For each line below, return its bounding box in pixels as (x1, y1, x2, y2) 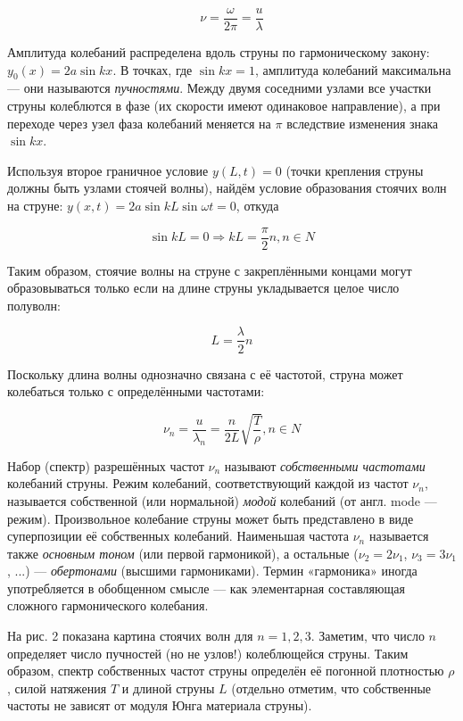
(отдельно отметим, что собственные (231, 678, 431, 697)
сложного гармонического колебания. (7, 596, 209, 615)
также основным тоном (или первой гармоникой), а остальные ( (7, 543, 359, 562)
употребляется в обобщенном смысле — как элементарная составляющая (7, 578, 405, 597)
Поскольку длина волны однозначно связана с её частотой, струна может (7, 364, 403, 383)
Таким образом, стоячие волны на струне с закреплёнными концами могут (7, 261, 412, 279)
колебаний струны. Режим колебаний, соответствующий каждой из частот (7, 474, 409, 493)
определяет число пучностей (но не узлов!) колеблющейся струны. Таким (7, 643, 409, 662)
